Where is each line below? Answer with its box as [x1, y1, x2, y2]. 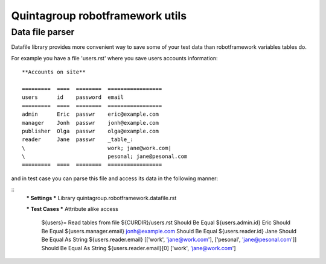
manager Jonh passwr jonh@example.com [22, 119, 159, 126]
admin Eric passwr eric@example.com [22, 111, 159, 118]
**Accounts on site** [22, 69, 86, 75]
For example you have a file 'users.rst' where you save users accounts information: [11, 54, 218, 61]
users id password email [22, 94, 124, 101]
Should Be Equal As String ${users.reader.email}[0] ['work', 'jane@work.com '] [41, 244, 236, 251]
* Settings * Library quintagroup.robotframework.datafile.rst [26, 194, 177, 201]
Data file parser [11, 27, 75, 37]
